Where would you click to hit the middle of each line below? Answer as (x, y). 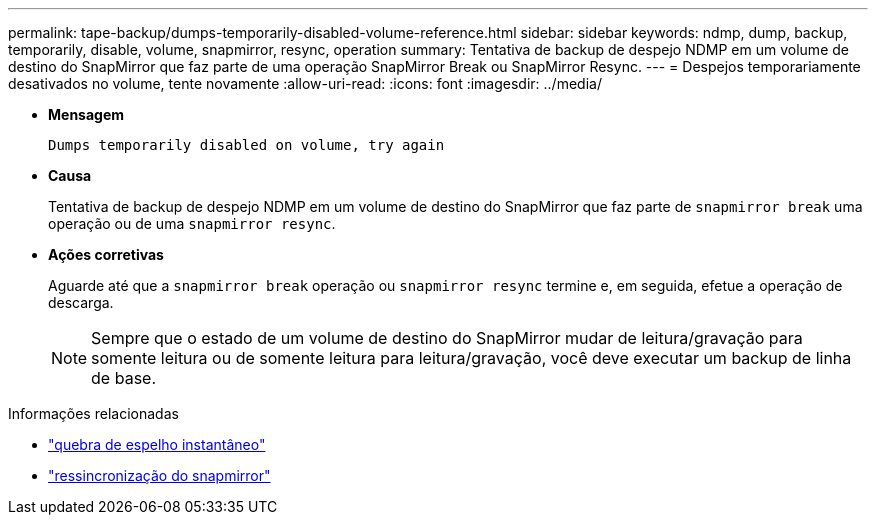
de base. (124, 378)
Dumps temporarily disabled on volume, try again (246, 145)
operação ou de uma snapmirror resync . (192, 223)
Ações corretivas (106, 254)
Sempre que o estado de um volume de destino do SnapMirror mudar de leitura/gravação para (447, 338)
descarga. (81, 302)
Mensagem (86, 114)
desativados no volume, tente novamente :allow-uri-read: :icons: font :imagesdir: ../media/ (305, 83)
